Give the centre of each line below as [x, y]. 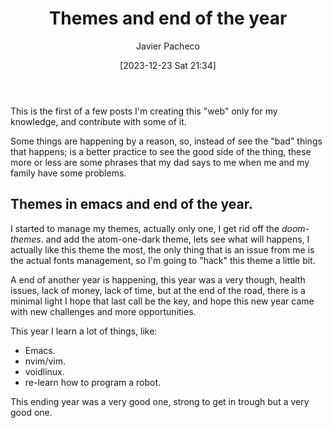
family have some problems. [68, 173]
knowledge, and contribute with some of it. [98, 121]
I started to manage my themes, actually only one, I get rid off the [145, 228]
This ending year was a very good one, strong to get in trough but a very [160, 401]
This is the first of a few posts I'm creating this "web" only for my [144, 111]
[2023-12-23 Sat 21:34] [168, 65]
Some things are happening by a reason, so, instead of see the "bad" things [166, 141]
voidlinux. [44, 371]
